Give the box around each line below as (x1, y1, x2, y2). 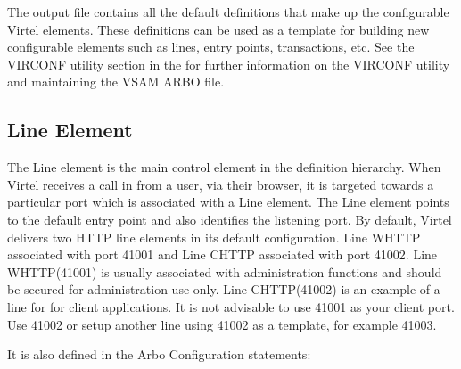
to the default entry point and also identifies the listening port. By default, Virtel (7, 209, 452, 228)
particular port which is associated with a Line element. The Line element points (7, 193, 449, 211)
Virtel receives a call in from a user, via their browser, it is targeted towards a (7, 175, 434, 193)
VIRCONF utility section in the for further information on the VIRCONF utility (7, 54, 450, 73)
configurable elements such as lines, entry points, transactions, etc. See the (7, 37, 415, 56)
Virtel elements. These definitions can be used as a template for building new (7, 20, 430, 38)
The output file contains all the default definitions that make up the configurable (7, 3, 449, 20)
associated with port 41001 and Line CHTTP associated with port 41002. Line (7, 245, 438, 264)
